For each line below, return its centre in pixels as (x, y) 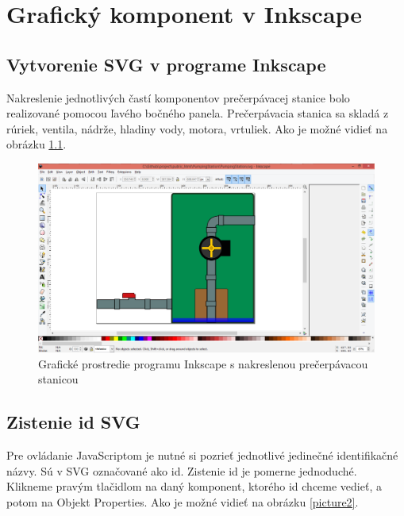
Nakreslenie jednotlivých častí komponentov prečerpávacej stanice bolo (178, 97)
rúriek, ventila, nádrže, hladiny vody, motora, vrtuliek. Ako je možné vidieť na (197, 128)
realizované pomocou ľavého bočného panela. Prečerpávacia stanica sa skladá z (198, 113)
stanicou (58, 379)
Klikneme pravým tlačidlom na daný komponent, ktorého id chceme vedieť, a (194, 486)
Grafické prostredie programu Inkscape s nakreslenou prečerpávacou (203, 363)
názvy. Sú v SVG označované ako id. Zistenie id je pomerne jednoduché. (182, 470)
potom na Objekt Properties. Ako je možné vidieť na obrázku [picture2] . (183, 501)
